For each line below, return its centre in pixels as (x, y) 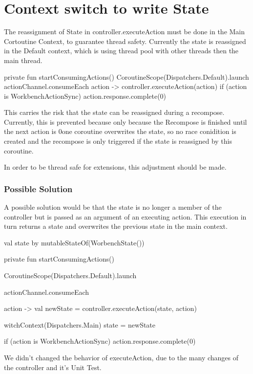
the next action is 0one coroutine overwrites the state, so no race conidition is (120, 131)
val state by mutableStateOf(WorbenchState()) (74, 242)
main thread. (23, 60)
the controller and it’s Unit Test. (53, 367)
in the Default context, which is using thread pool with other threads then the (121, 51)
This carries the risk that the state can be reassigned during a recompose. (114, 112)
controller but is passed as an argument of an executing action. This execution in (125, 216)
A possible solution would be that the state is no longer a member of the (113, 207)
